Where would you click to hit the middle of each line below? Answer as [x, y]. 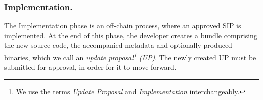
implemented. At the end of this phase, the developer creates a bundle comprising [131, 35]
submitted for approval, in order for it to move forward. [90, 67]
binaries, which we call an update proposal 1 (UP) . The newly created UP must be [130, 56]
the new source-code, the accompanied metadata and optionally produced [118, 45]
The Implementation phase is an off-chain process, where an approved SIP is [123, 26]
